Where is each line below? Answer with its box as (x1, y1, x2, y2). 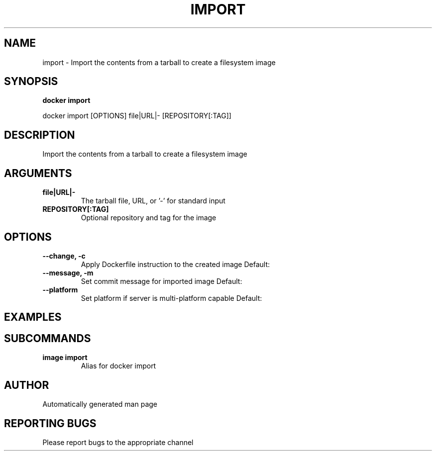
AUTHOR (4, 378, 49, 391)
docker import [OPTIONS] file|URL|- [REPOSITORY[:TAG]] (42, 111, 231, 120)
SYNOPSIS (4, 75, 58, 88)
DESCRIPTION (4, 128, 75, 141)
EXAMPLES (4, 311, 62, 324)
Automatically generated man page (42, 400, 157, 409)
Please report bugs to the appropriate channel (42, 438, 194, 447)
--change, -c (42, 251, 86, 260)
